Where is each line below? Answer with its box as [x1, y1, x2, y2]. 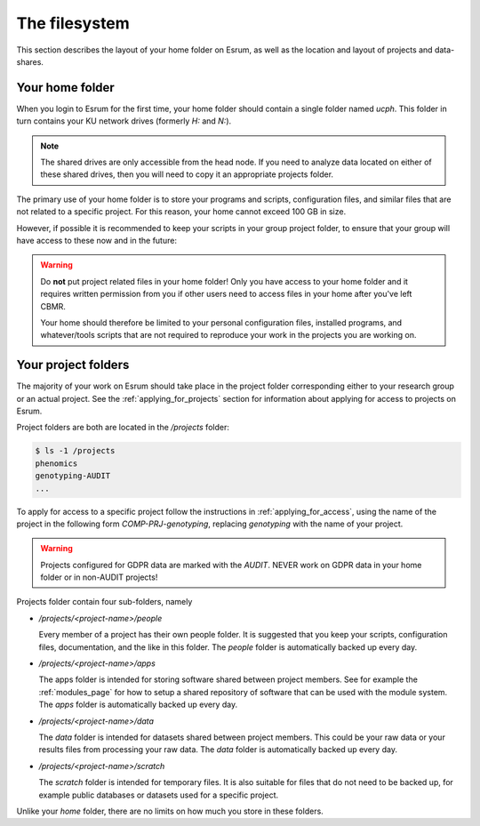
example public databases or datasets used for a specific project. [38, 790, 279, 800]
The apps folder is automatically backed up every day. [38, 699, 238, 710]
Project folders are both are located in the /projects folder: [16, 422, 230, 433]
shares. [16, 56, 44, 67]
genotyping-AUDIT [35, 471, 111, 481]
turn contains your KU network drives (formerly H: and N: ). [16, 116, 232, 126]
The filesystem [16, 13, 131, 33]
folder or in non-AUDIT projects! [40, 572, 158, 582]
